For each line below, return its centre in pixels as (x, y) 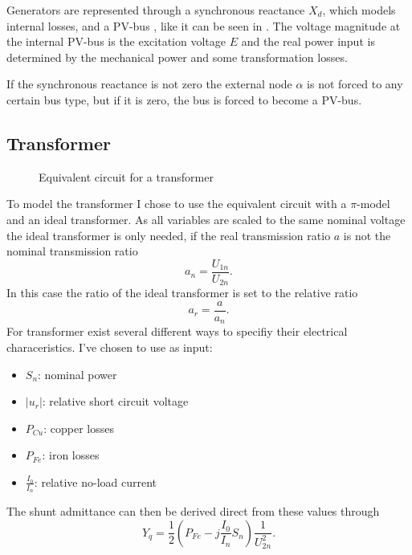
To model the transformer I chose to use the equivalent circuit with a (177, 204)
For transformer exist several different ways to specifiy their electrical (177, 331)
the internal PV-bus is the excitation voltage (116, 41)
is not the (367, 235)
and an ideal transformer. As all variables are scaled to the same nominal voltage (206, 219)
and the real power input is (308, 41)
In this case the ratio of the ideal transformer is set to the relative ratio (182, 293)
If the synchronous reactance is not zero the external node (149, 84)
